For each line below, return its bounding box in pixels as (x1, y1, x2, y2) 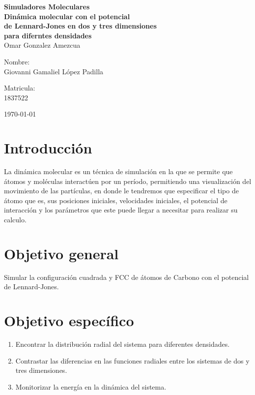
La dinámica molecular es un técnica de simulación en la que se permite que (4, 166, 233, 177)
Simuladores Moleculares (4, 1, 90, 11)
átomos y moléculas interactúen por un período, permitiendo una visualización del (4, 176, 252, 186)
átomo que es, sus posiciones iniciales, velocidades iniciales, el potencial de (4, 195, 227, 205)
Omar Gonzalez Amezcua (4, 40, 81, 50)
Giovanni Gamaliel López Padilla (4, 66, 104, 76)
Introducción (4, 138, 92, 158)
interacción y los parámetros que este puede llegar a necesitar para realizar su (4, 205, 238, 215)
